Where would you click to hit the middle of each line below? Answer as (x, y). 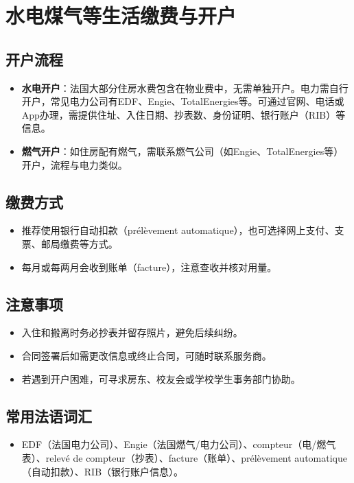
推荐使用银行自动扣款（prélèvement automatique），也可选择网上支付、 (178, 230)
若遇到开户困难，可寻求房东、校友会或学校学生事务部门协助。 (161, 378)
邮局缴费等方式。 (79, 243)
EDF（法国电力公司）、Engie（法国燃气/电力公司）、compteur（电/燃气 (179, 444)
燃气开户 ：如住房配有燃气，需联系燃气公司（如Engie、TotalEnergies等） (182, 151)
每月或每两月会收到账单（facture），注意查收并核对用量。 (149, 267)
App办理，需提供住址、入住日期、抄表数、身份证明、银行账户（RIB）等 (184, 114)
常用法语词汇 (49, 415)
